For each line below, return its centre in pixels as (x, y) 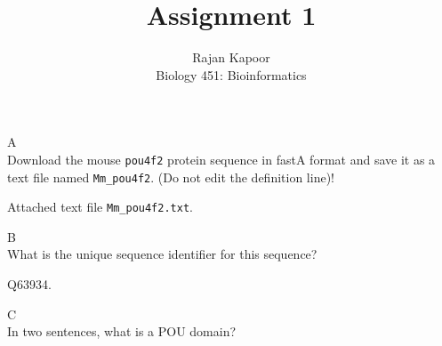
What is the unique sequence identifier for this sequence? (162, 254)
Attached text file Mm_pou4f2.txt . (100, 207)
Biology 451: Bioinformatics (231, 74)
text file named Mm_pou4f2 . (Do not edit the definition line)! (171, 177)
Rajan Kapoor (231, 57)
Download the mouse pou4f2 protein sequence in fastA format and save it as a (221, 159)
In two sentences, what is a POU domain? (122, 331)
